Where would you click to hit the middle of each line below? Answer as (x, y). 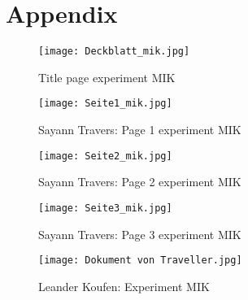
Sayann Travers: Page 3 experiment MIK (140, 234)
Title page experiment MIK (107, 77)
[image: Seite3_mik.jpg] (105, 208)
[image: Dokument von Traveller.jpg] (140, 261)
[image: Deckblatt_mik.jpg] (114, 52)
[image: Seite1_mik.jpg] (105, 104)
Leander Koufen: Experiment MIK (124, 286)
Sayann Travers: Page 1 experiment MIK (140, 130)
